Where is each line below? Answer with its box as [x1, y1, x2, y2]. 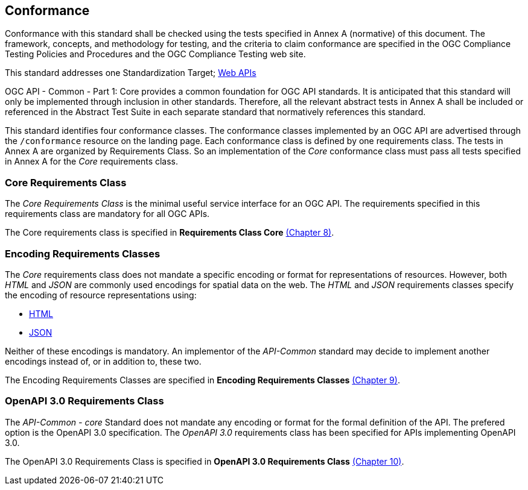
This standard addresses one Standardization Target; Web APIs [5, 68, 256, 78]
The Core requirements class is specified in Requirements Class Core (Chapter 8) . [5, 227, 334, 238]
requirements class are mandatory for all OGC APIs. [5, 209, 210, 219]
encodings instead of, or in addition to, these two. [5, 356, 202, 366]
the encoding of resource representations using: [5, 289, 197, 300]
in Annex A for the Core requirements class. [5, 156, 179, 167]
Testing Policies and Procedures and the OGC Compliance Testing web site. [5, 49, 306, 60]
